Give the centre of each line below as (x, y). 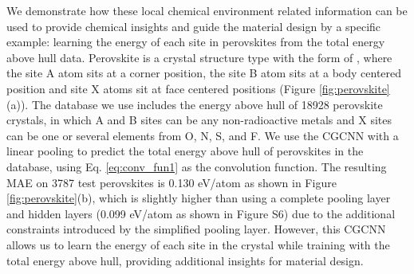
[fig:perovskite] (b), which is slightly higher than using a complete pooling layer (199, 198)
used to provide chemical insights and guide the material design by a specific (194, 26)
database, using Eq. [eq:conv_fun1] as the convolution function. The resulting (197, 166)
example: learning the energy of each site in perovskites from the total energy (196, 42)
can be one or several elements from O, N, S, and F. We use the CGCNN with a (203, 135)
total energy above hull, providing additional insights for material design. (185, 260)
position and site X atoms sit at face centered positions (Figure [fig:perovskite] (198, 88)
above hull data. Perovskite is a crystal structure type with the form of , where (199, 57)
